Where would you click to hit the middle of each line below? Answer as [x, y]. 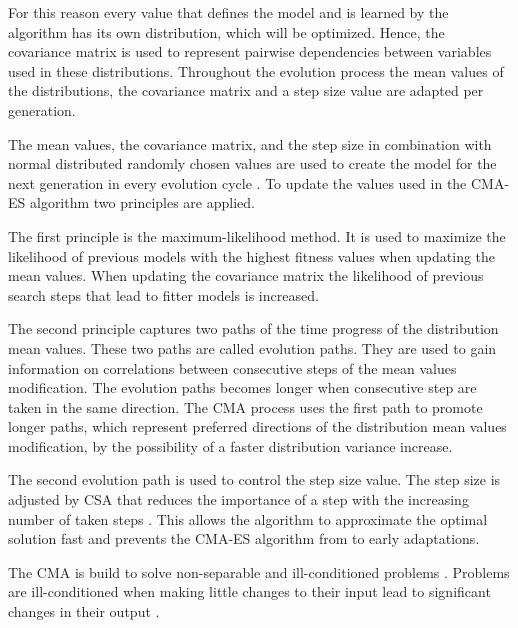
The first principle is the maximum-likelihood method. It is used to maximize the [257, 235]
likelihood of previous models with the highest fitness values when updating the [252, 255]
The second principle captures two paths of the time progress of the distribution [253, 328]
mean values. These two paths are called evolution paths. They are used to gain [252, 347]
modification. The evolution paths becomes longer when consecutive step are [242, 387]
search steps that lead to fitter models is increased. [163, 294]
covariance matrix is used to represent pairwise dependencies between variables [250, 51]
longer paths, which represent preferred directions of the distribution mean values [257, 426]
